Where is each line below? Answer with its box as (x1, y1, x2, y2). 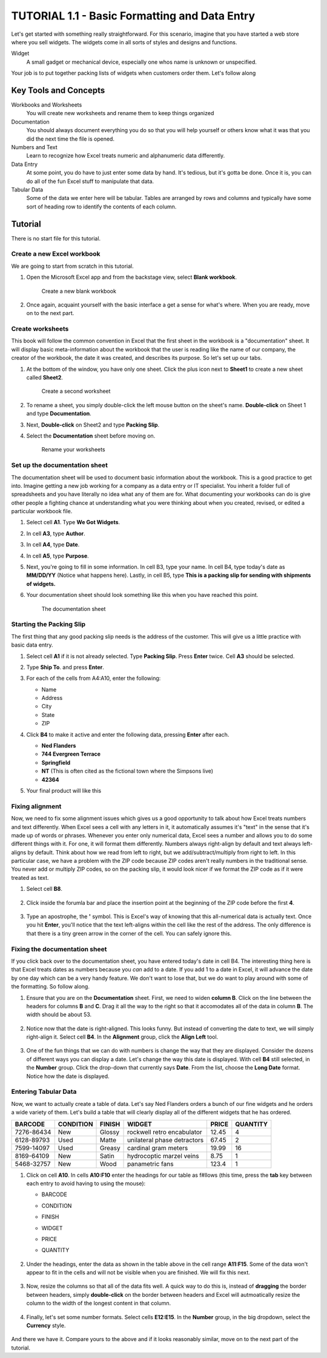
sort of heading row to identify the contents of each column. (26, 203, 177, 210)
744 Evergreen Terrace (41, 750, 101, 757)
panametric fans (127, 1159, 174, 1168)
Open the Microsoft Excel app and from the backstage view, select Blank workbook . (26, 273, 237, 281)
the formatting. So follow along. (11, 983, 90, 990)
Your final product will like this (26, 787, 102, 794)
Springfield (41, 759, 71, 766)
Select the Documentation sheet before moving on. (26, 432, 156, 439)
